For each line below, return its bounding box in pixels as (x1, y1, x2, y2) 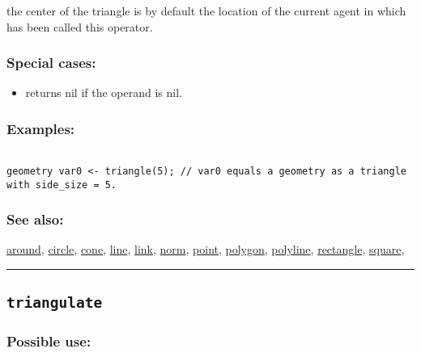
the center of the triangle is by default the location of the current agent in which (6, 2, 406, 19)
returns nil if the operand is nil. (25, 84, 182, 101)
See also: (6, 209, 64, 229)
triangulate (6, 294, 103, 312)
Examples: (6, 118, 75, 138)
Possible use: (6, 331, 91, 351)
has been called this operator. (6, 18, 153, 35)
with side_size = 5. (6, 179, 117, 191)
